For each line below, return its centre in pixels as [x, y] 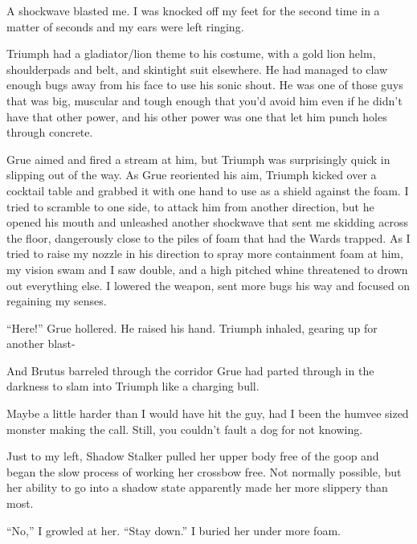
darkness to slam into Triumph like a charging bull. [133, 386]
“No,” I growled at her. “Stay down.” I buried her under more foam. [174, 530]
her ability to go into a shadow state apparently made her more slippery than [197, 487]
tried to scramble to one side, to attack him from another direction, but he [190, 206]
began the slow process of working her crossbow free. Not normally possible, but [204, 471]
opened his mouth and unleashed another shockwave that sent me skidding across [207, 222]
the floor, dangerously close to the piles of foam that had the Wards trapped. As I [208, 237]
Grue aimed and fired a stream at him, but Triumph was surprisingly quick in [198, 159]
